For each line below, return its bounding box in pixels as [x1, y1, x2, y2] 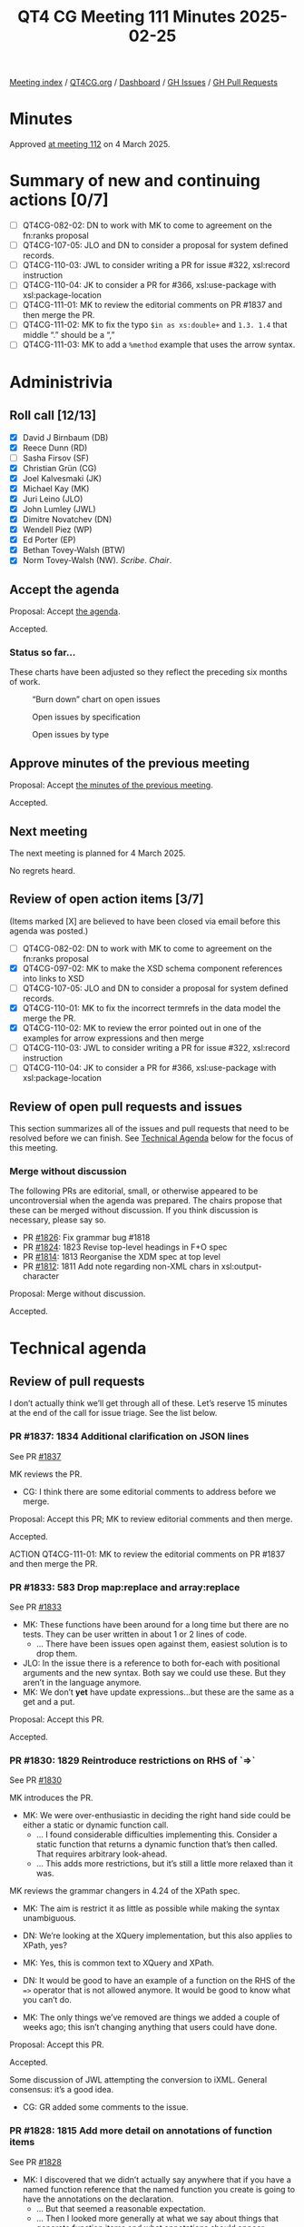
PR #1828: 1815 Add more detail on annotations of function [9, 2124, 272, 2137]
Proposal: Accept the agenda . [9, 606, 121, 617]
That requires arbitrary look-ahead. [35, 1848, 168, 1859]
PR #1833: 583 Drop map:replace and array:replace [9, 1580, 240, 1593]
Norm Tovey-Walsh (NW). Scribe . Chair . [22, 555, 172, 566]
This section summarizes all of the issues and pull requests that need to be [9, 1123, 289, 1134]
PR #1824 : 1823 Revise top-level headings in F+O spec [22, 1242, 228, 1252]
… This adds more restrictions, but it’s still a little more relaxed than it [35, 1858, 293, 1869]
